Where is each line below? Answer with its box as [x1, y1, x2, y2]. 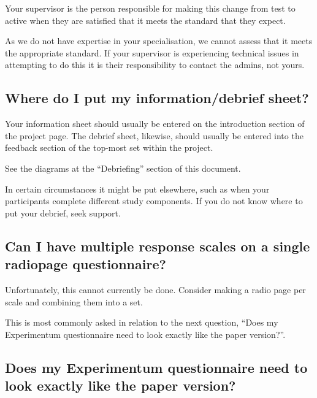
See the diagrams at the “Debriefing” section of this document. [5, 161, 241, 174]
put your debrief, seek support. [5, 206, 121, 219]
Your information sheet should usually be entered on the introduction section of [5, 117, 305, 130]
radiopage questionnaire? [5, 254, 166, 274]
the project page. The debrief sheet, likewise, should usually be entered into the [5, 129, 304, 142]
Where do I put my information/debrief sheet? [5, 88, 309, 107]
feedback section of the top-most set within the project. [5, 141, 213, 154]
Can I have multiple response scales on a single [5, 236, 310, 255]
